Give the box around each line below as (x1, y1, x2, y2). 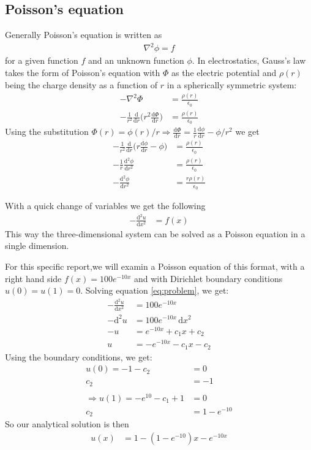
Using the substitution (5, 125, 89, 138)
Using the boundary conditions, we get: (5, 350, 152, 363)
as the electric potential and (171, 66, 277, 78)
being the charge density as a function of (5, 78, 158, 91)
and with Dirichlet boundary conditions (133, 272, 283, 284)
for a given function (5, 54, 78, 67)
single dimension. (5, 239, 69, 252)
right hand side (5, 272, 62, 284)
